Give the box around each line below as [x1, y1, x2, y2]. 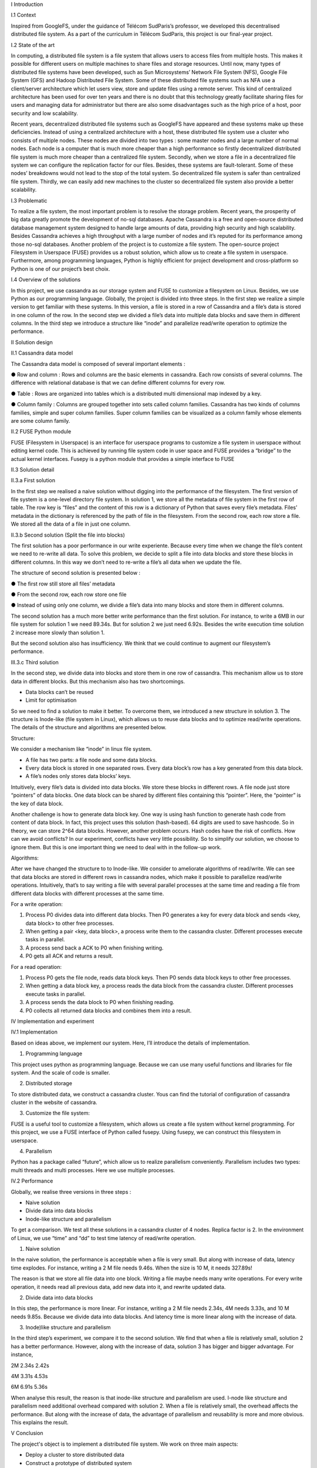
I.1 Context [11, 12, 36, 19]
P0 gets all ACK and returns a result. [25, 952, 114, 959]
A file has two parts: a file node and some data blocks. [25, 756, 157, 763]
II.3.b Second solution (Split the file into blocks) [11, 531, 126, 538]
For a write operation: [11, 900, 63, 907]
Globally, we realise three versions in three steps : [11, 1188, 131, 1195]
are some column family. [11, 417, 70, 424]
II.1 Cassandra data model [11, 349, 73, 356]
